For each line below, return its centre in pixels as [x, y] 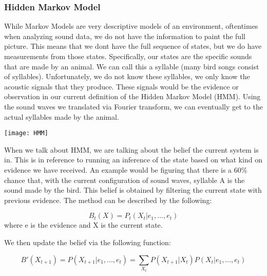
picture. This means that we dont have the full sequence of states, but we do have [133, 46]
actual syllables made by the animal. [62, 116]
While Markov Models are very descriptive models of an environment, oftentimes [131, 26]
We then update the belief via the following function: [88, 242]
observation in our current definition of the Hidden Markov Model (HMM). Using [132, 96]
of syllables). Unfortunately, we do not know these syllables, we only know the [127, 76]
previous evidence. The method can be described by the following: [108, 200]
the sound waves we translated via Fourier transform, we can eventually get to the [133, 106]
